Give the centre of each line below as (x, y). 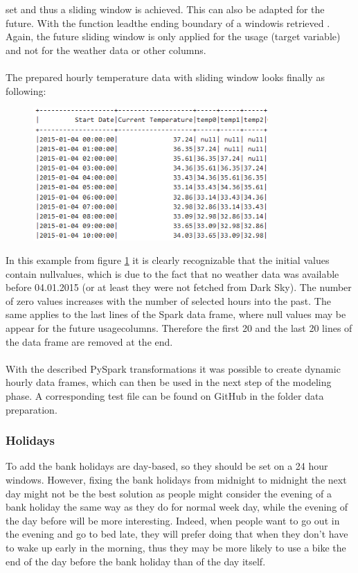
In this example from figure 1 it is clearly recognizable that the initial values (168, 260)
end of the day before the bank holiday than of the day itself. (136, 561)
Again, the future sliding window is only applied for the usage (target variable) (173, 36)
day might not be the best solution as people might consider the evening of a (169, 493)
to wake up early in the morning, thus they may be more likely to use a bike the (176, 547)
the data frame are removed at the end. (89, 341)
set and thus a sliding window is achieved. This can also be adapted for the (165, 9)
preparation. (32, 409)
